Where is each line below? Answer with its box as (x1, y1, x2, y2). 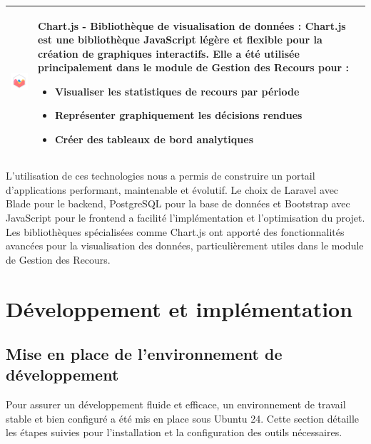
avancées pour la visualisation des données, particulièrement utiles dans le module (6, 238, 364, 253)
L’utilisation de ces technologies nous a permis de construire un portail (6, 168, 315, 183)
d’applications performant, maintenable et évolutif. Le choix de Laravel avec (6, 182, 339, 197)
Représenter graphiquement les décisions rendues (54, 108, 303, 123)
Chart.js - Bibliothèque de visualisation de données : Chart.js (38, 18, 346, 33)
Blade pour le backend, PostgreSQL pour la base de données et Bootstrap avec (6, 196, 350, 211)
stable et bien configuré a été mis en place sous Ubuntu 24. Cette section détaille (6, 411, 360, 425)
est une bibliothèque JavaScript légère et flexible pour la (38, 32, 322, 47)
